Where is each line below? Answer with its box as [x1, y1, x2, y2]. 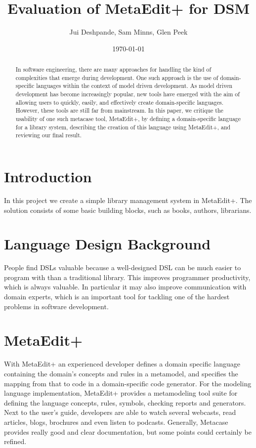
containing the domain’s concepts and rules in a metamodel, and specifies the [4, 368, 238, 378]
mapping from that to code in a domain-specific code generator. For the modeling [4, 378, 252, 388]
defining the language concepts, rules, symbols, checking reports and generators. [4, 397, 246, 407]
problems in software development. [4, 301, 109, 311]
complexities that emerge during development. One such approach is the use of [15, 73, 218, 81]
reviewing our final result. [15, 131, 82, 139]
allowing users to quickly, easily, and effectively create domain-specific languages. [15, 98, 223, 106]
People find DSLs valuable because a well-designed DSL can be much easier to [4, 262, 241, 273]
